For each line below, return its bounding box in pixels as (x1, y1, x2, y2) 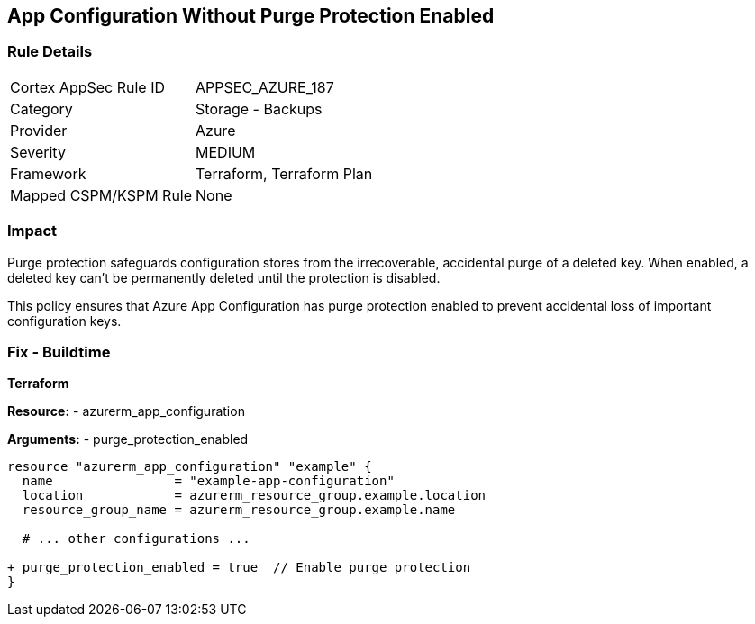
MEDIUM (196, 142, 256, 161)
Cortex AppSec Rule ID (10, 77, 166, 96)
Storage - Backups (196, 99, 323, 118)
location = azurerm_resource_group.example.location (22, 488, 487, 503)
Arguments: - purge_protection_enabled (7, 431, 249, 448)
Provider (10, 121, 68, 140)
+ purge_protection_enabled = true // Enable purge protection (7, 560, 471, 575)
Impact (7, 222, 58, 240)
